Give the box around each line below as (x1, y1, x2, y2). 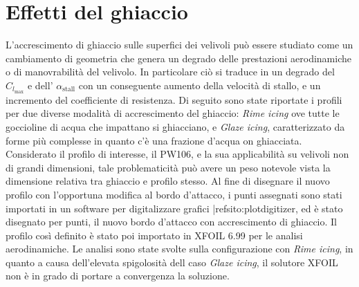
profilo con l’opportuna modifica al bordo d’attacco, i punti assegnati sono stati (6, 187, 342, 201)
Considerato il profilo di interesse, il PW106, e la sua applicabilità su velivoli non (6, 147, 349, 161)
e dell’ (27, 77, 53, 92)
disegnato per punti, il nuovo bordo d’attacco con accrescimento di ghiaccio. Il (6, 214, 337, 229)
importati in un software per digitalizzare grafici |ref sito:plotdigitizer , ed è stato (6, 201, 343, 215)
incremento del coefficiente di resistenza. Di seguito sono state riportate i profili (6, 92, 342, 107)
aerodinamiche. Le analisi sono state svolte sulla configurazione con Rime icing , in (6, 241, 353, 256)
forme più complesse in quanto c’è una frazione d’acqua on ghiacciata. (6, 133, 302, 147)
